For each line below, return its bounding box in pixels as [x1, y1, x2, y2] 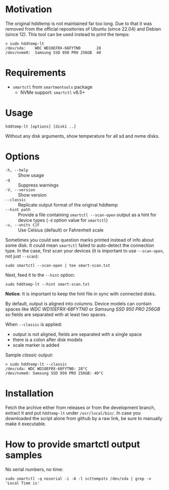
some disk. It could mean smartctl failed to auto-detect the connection [5, 242, 154, 248]
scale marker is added [12, 342, 60, 348]
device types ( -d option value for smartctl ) [18, 217, 108, 223]
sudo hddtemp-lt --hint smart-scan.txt [5, 281, 90, 287]
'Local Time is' [5, 480, 40, 485]
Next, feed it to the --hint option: [5, 272, 75, 278]
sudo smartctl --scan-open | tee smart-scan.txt [5, 263, 110, 268]
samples [5, 449, 42, 461]
